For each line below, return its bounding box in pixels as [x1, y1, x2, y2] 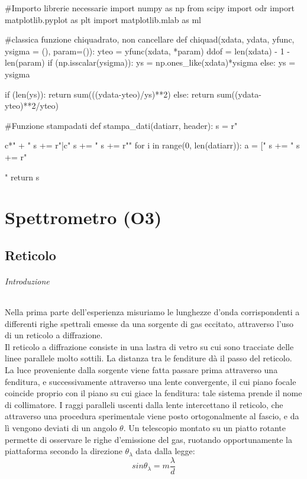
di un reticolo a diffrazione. [5, 329, 103, 341]
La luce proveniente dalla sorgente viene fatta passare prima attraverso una [5, 364, 278, 376]
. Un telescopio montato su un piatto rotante [123, 422, 286, 434]
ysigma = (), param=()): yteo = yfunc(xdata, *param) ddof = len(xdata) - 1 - [5, 44, 290, 57]
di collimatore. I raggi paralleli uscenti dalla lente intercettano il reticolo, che [5, 398, 283, 410]
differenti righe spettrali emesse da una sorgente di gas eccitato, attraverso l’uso [5, 317, 293, 329]
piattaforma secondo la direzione [5, 445, 122, 457]
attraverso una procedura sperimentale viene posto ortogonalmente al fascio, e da [5, 410, 299, 422]
